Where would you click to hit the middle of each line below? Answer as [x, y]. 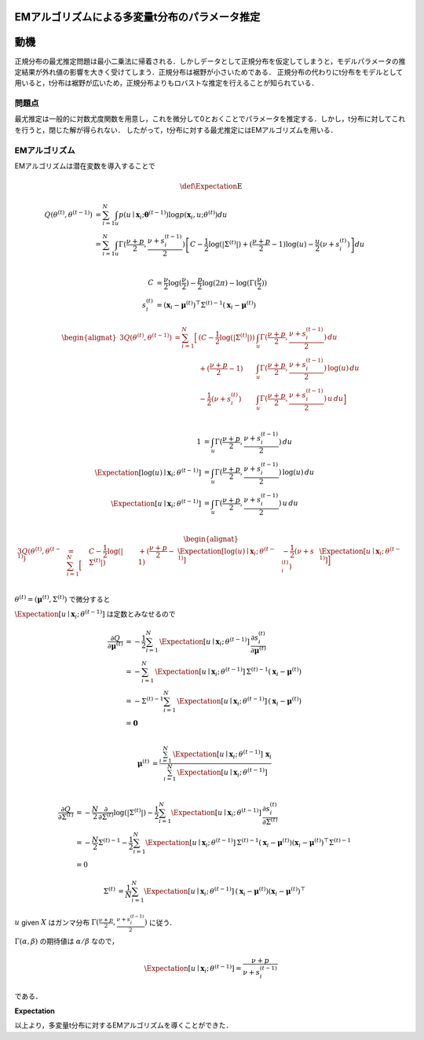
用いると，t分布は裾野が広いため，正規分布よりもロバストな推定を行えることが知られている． [166, 83]
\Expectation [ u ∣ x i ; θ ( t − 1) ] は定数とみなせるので [95, 614]
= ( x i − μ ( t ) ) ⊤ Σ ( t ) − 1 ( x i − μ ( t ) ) [207, 305]
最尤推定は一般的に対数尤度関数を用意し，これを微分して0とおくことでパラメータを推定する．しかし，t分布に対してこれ [210, 119]
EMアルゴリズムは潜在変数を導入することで [85, 166]
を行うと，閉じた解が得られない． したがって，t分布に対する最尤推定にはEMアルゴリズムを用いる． [176, 130]
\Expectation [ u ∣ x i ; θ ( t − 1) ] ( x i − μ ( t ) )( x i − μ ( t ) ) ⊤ [225, 891]
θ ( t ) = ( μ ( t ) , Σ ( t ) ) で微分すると [62, 599]
